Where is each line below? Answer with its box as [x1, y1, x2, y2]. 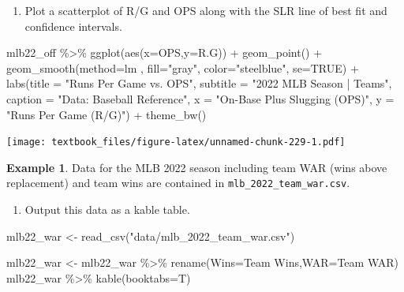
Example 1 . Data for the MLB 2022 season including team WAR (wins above [6, 159, 387, 175]
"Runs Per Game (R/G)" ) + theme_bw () [6, 106, 207, 122]
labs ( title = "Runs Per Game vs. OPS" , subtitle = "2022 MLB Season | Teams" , [6, 75, 392, 92]
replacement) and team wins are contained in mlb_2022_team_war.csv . [6, 174, 350, 191]
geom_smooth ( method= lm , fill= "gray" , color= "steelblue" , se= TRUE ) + [6, 59, 359, 76]
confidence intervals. [24, 17, 122, 34]
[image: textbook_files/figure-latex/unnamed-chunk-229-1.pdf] [6, 137, 346, 148]
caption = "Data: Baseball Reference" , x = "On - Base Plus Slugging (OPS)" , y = [6, 90, 395, 107]
